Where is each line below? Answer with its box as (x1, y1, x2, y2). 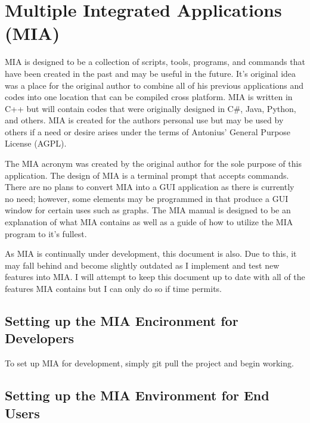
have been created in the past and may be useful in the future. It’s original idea (5, 67, 296, 79)
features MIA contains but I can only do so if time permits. (5, 282, 222, 294)
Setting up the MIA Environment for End (5, 386, 269, 405)
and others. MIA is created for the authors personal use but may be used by (5, 114, 284, 126)
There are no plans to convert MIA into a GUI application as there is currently (5, 181, 294, 193)
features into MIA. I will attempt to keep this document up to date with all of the (5, 270, 305, 283)
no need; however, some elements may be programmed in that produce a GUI (5, 192, 289, 204)
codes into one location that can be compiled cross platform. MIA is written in (5, 91, 293, 103)
